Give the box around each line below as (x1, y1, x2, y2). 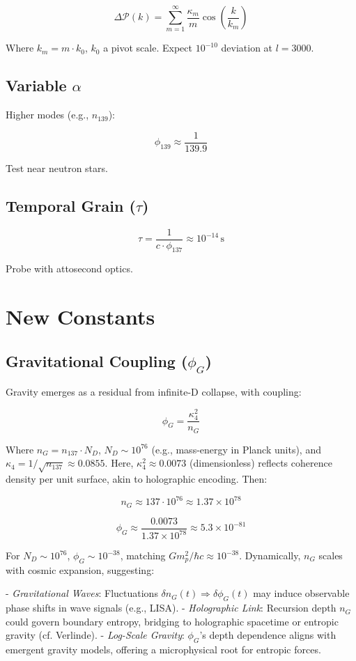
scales (318, 548, 343, 563)
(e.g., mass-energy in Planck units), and (151, 442, 321, 456)
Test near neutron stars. (6, 160, 108, 175)
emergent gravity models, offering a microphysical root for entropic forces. (6, 642, 321, 657)
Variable (6, 75, 67, 96)
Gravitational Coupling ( (6, 350, 188, 371)
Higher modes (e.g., (6, 107, 89, 122)
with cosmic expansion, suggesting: (6, 562, 155, 577)
